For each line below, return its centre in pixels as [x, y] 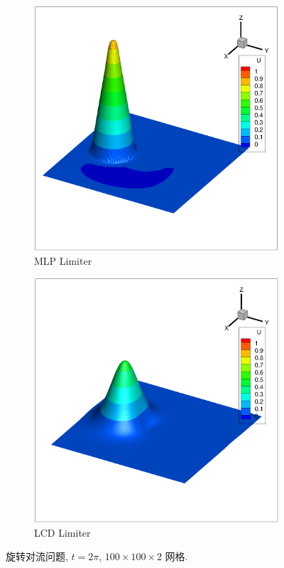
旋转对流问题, [37, 556]
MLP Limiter [63, 260]
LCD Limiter [62, 532]
